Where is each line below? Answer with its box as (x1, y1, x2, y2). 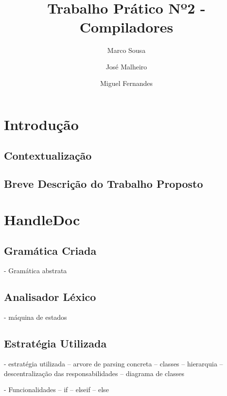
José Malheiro (105, 61, 147, 71)
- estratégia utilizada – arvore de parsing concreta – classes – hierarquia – (4, 359, 223, 369)
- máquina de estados (4, 312, 67, 322)
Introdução (4, 115, 79, 134)
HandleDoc (4, 210, 80, 230)
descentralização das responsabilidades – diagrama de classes (4, 368, 184, 378)
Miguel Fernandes (100, 78, 153, 88)
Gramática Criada (4, 243, 97, 258)
